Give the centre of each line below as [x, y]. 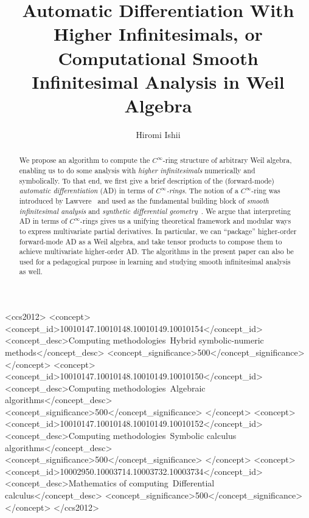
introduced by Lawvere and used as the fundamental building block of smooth [144, 200]
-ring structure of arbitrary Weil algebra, [227, 160]
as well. [31, 271]
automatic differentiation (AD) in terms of [86, 191]
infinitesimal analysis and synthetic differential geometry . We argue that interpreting [155, 211]
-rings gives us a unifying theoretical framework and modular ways [186, 221]
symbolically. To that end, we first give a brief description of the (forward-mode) [147, 180]
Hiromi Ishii [158, 134]
